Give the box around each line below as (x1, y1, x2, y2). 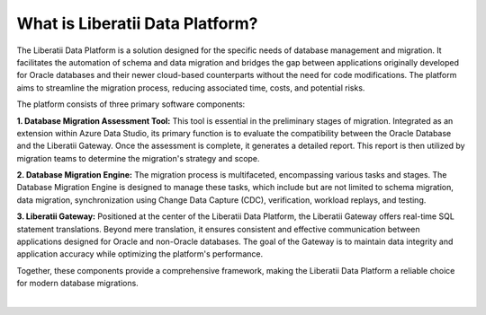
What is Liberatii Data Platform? (16, 13, 258, 33)
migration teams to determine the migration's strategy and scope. (16, 153, 260, 163)
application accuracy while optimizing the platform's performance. (16, 249, 264, 259)
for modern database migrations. (16, 278, 139, 289)
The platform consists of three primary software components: (16, 99, 246, 109)
